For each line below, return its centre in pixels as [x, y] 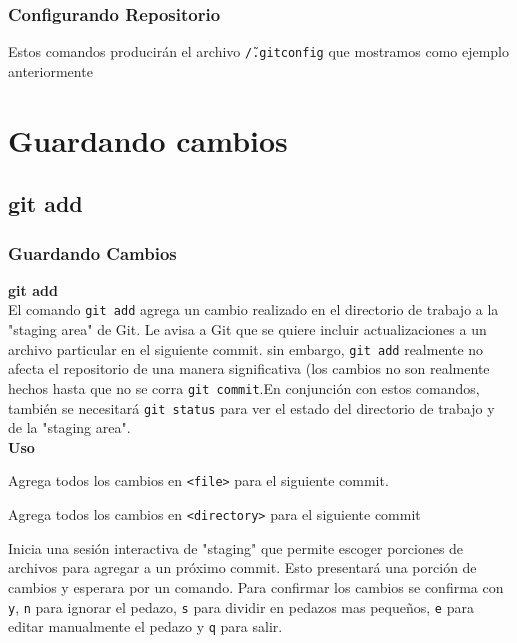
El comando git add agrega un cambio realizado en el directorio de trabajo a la [253, 309]
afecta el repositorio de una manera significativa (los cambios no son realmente [249, 368]
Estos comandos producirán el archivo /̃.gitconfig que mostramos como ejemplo [259, 51]
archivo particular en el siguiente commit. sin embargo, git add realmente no [246, 348]
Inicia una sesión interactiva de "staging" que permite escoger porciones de [236, 547]
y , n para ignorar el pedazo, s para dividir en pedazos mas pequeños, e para [241, 606]
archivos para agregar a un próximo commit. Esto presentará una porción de [242, 567]
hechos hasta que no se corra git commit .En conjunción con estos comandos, [244, 387]
